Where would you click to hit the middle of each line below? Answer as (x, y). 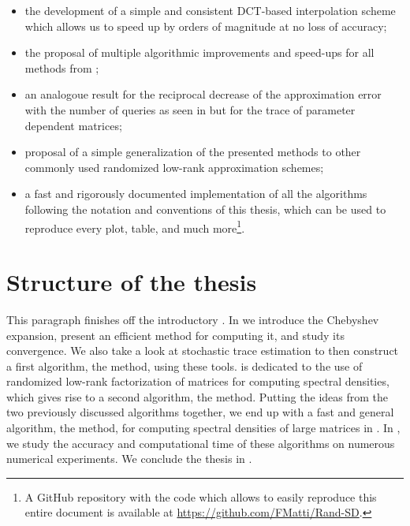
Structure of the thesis (132, 281)
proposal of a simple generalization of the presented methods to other (193, 152)
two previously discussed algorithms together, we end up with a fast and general (200, 412)
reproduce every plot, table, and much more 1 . (135, 226)
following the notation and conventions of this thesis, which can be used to (205, 209)
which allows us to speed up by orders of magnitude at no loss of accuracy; (206, 26)
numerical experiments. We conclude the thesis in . (129, 459)
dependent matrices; (73, 125)
